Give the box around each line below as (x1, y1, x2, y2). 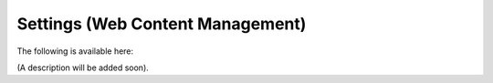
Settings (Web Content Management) (16, 14, 307, 34)
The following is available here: (16, 46, 134, 57)
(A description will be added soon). (16, 62, 150, 73)
